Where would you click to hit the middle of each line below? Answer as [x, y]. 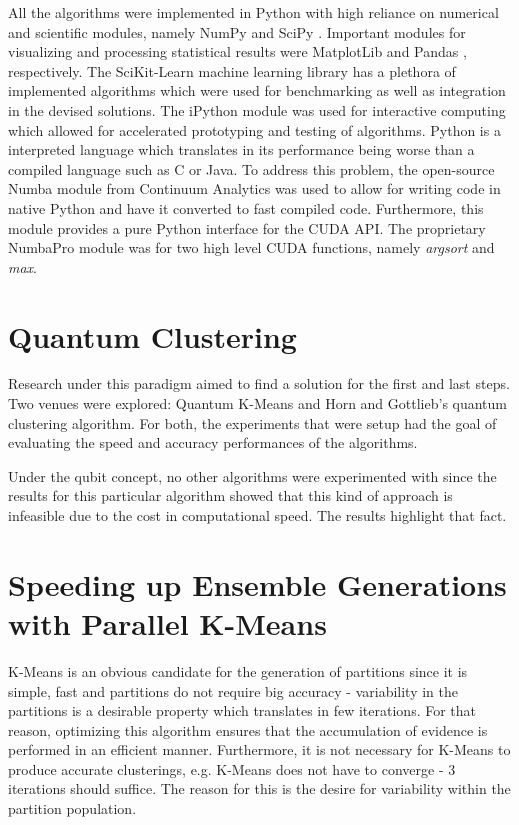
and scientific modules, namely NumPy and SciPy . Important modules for [237, 31]
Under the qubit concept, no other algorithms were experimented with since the [252, 475]
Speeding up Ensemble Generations [257, 583]
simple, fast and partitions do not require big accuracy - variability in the [233, 690]
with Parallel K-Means [167, 622]
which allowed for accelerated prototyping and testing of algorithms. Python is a [254, 129]
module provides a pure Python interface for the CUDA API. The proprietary [247, 227]
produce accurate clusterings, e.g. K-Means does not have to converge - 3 [232, 768]
